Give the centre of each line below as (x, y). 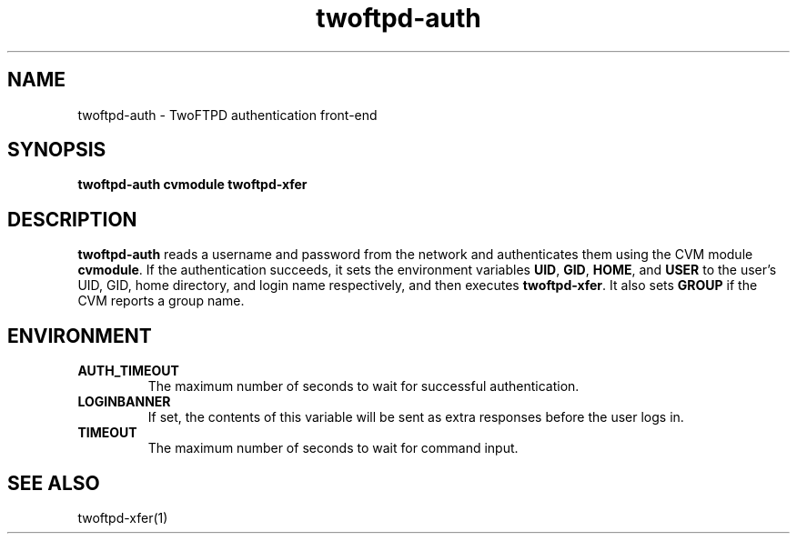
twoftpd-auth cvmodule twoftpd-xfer (192, 185)
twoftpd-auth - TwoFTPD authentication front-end (227, 115)
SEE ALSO (54, 483)
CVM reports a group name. (161, 301)
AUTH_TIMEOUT (128, 371)
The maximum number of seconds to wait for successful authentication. (363, 386)
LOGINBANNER (124, 402)
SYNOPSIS (57, 150)
